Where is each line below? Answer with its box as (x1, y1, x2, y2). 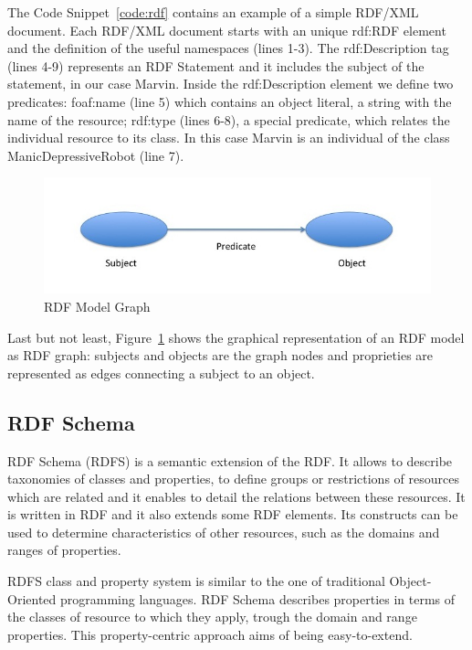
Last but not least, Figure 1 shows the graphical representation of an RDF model (7, 327, 465, 346)
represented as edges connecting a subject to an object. (7, 363, 315, 382)
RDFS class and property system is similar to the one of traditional (7, 571, 385, 591)
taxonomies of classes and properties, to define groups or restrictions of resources (7, 469, 459, 488)
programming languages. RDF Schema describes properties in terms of (59, 589, 456, 608)
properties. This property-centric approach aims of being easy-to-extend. (7, 624, 413, 644)
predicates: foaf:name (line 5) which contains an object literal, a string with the (7, 91, 452, 111)
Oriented (7, 589, 57, 608)
